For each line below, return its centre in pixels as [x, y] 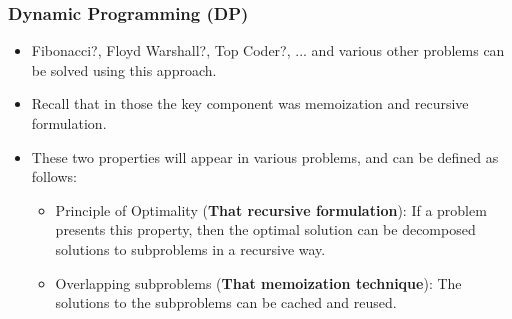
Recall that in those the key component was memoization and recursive [250, 103]
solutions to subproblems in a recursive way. [190, 248]
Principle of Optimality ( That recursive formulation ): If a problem [271, 209]
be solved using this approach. [124, 69]
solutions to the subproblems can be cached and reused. [226, 302]
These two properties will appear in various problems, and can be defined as [265, 156]
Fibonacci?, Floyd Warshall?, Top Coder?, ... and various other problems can [268, 50]
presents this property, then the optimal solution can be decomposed [265, 229]
